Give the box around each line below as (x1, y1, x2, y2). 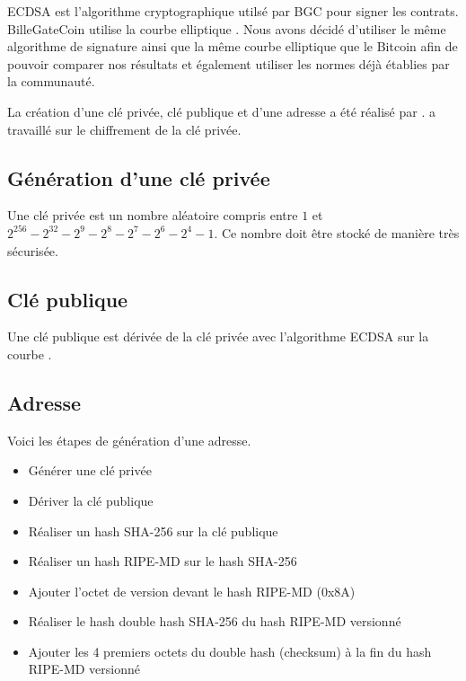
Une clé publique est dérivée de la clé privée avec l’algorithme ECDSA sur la (7, 327, 429, 346)
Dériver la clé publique (28, 491, 154, 509)
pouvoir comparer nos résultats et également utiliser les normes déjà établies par (7, 54, 450, 73)
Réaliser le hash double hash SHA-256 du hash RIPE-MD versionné (28, 612, 401, 631)
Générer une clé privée (28, 461, 152, 480)
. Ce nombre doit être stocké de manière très (214, 223, 460, 242)
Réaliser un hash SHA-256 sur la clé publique (28, 521, 278, 540)
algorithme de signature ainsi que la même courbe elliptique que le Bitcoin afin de (7, 37, 458, 56)
